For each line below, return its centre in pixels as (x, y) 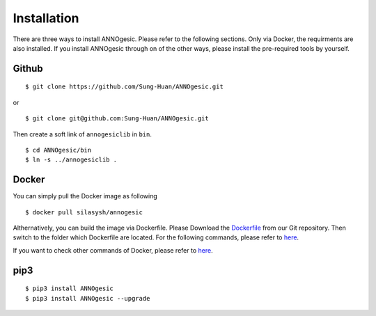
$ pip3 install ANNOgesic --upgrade (88, 298)
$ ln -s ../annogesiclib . (71, 160)
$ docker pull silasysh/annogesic (84, 212)
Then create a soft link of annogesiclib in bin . (83, 134)
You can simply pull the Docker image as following (85, 196)
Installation (46, 18)
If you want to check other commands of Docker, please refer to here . (113, 250)
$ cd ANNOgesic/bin (58, 150)
